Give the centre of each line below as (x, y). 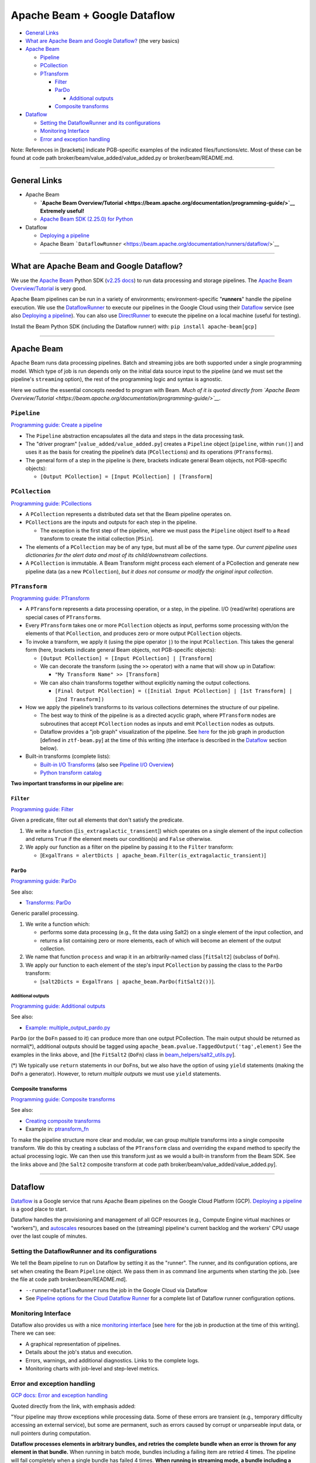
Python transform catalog (71, 773)
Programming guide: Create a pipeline (56, 425)
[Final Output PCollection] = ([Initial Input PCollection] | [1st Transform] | (174, 691)
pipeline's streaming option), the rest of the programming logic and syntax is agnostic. (116, 379)
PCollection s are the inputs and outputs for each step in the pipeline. (111, 522)
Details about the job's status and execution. (79, 1352)
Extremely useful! (62, 211)
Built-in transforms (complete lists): (68, 756)
